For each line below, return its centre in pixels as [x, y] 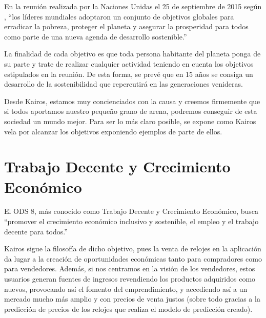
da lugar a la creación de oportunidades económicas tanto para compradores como [133, 258]
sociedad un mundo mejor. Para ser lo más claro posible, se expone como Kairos [130, 121]
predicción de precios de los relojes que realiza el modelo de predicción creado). [128, 309]
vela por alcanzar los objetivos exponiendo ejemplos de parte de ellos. [113, 131]
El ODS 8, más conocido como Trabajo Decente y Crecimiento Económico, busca [131, 211]
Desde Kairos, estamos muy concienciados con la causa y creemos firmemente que [132, 101]
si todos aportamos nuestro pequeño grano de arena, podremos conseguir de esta [131, 111]
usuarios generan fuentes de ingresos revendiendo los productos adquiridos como [130, 279]
